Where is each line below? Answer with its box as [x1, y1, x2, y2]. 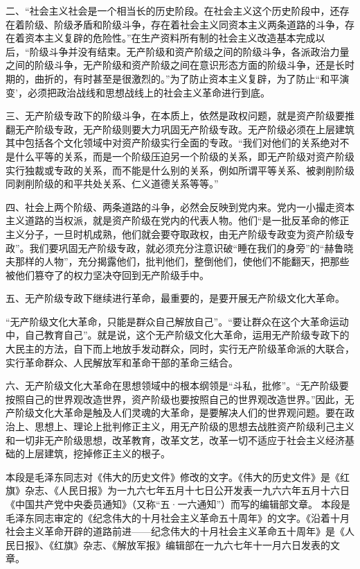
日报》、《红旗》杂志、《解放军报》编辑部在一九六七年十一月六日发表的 [15, 537, 330, 552]
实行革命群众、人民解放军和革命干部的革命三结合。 [6, 355, 238, 369]
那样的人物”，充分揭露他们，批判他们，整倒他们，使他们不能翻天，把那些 [15, 254, 350, 269]
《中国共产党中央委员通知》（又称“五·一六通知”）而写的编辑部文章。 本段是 [6, 497, 350, 511]
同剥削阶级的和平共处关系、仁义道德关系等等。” [6, 176, 219, 191]
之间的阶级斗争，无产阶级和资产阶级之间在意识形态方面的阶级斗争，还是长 [6, 58, 345, 72]
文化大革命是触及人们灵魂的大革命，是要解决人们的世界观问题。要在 [34, 405, 345, 420]
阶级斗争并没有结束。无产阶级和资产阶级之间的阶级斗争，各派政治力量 [29, 44, 350, 58]
